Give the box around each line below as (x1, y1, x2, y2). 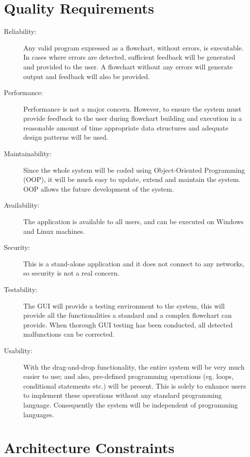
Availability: (4, 200, 40, 210)
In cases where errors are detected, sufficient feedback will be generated (23, 52, 235, 62)
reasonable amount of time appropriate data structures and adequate (23, 122, 229, 132)
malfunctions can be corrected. (23, 329, 115, 339)
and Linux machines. (23, 226, 85, 236)
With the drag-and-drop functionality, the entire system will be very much (23, 361, 245, 372)
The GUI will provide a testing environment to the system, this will (23, 300, 225, 310)
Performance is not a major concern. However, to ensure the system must (23, 103, 242, 114)
